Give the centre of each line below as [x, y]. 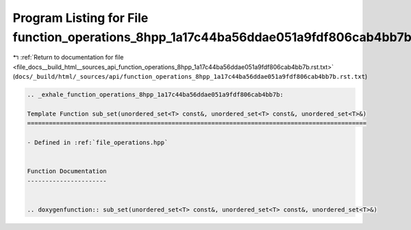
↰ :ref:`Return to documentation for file [68, 57]
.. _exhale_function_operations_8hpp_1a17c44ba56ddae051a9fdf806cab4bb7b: [155, 95]
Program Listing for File [80, 18]
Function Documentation [67, 171]
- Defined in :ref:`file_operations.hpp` [98, 143]
